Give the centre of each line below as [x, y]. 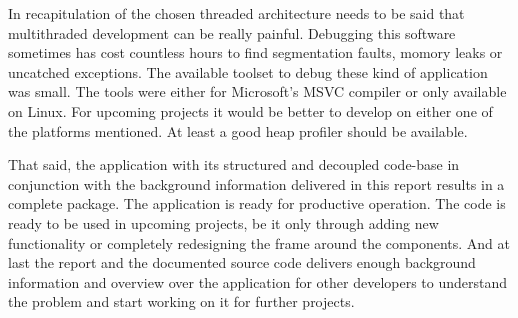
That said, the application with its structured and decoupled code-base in [234, 164]
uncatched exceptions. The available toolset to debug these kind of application [248, 71]
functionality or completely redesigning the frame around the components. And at [259, 242]
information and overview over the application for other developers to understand [258, 281]
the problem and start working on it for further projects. [181, 301]
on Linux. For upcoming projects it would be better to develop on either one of [250, 110]
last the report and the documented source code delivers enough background [242, 262]
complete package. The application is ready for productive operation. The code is [257, 203]
